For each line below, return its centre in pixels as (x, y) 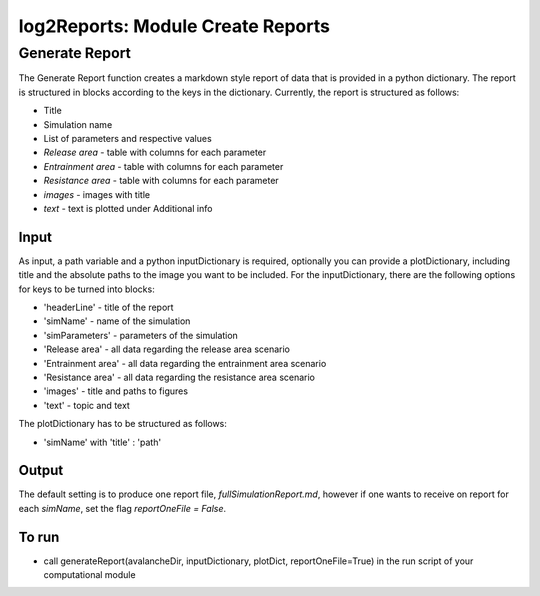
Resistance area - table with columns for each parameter (161, 181)
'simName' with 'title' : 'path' (102, 442)
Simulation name (78, 124)
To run (39, 536)
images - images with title (96, 194)
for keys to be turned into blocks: (86, 289)
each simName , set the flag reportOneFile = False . (122, 508)
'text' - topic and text (86, 405)
